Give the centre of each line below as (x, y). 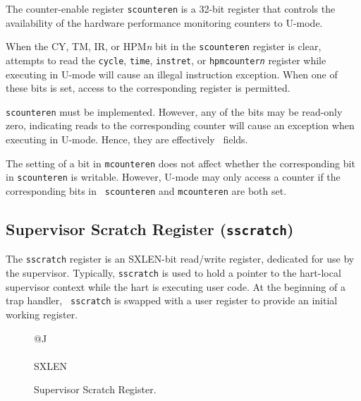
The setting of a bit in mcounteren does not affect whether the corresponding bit (180, 163)
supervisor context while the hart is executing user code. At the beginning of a (176, 286)
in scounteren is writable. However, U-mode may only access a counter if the (173, 177)
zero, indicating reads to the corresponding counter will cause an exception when (180, 125)
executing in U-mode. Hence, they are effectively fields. (127, 139)
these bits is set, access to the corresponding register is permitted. (148, 88)
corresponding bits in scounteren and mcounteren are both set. (146, 190)
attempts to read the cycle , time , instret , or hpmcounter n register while (166, 60)
